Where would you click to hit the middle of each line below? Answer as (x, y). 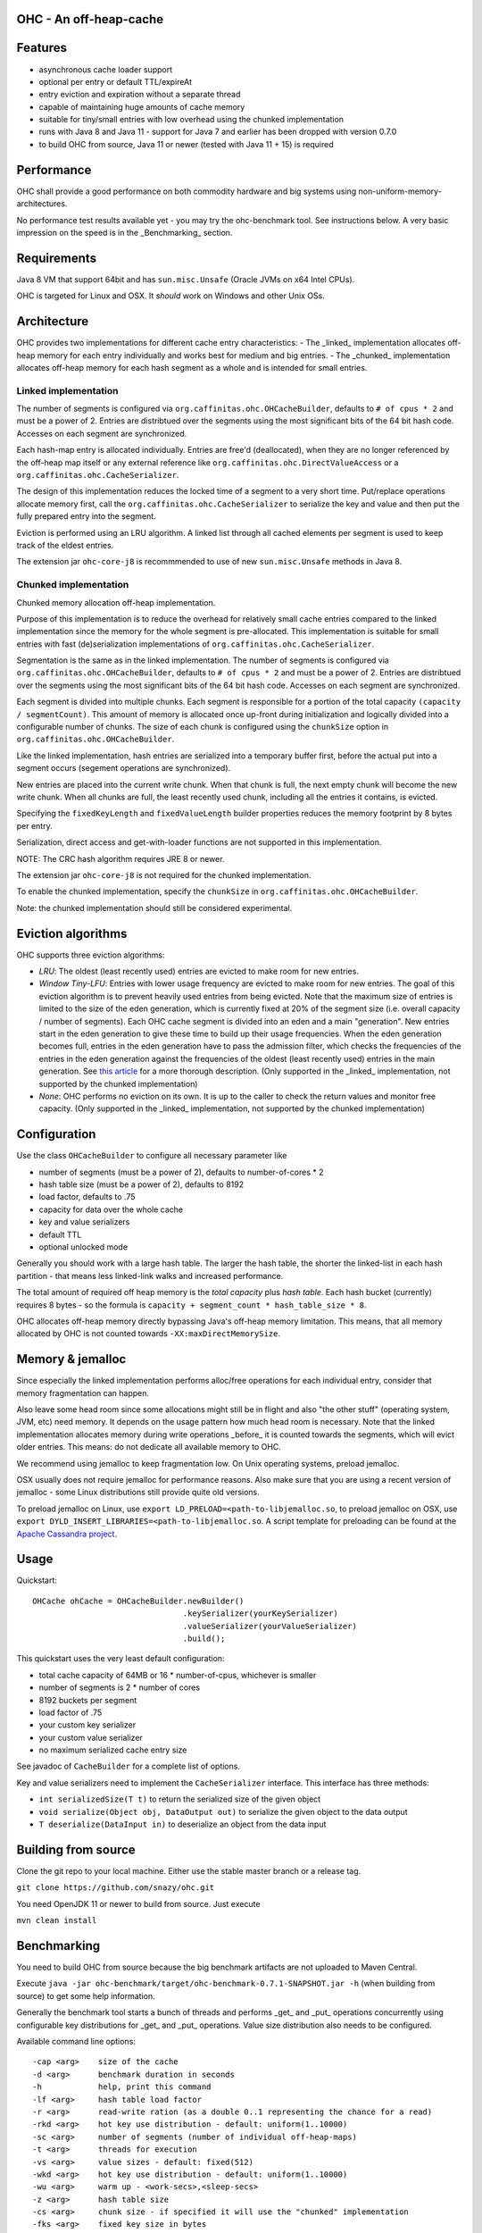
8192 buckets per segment (88, 1700)
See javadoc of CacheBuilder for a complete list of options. (129, 1766)
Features (42, 48)
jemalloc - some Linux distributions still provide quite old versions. (138, 1493)
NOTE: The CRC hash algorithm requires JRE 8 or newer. (120, 858)
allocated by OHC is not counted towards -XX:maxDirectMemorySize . (149, 1334)
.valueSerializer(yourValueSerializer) (270, 1626)
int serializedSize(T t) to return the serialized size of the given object (180, 1799)
